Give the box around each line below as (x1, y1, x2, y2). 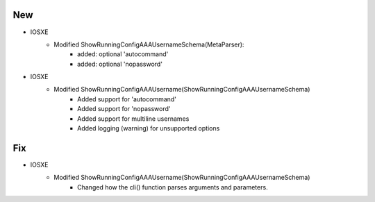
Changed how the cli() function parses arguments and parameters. (77, 183, 268, 191)
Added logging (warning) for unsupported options (77, 124, 220, 133)
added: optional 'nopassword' (77, 60, 163, 68)
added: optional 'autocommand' (77, 50, 169, 58)
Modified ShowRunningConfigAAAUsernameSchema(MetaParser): (53, 40, 244, 49)
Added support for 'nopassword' (77, 105, 171, 113)
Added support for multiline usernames (77, 115, 190, 123)
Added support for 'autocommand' (77, 94, 177, 103)
